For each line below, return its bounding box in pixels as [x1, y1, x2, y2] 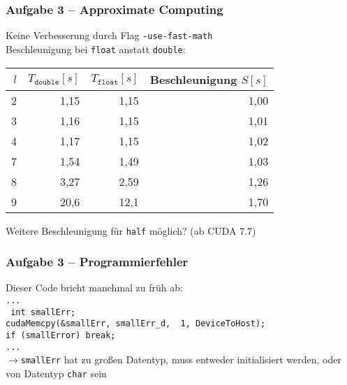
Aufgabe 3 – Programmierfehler [6, 253, 189, 270]
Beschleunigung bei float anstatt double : [6, 41, 186, 56]
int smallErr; [10, 307, 76, 317]
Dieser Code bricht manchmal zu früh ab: [6, 280, 183, 295]
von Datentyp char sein [6, 365, 107, 380]
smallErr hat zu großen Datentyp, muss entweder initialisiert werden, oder [20, 352, 341, 367]
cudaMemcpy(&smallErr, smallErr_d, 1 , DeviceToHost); [6, 319, 266, 329]
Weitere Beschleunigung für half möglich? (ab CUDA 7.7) [6, 223, 256, 238]
